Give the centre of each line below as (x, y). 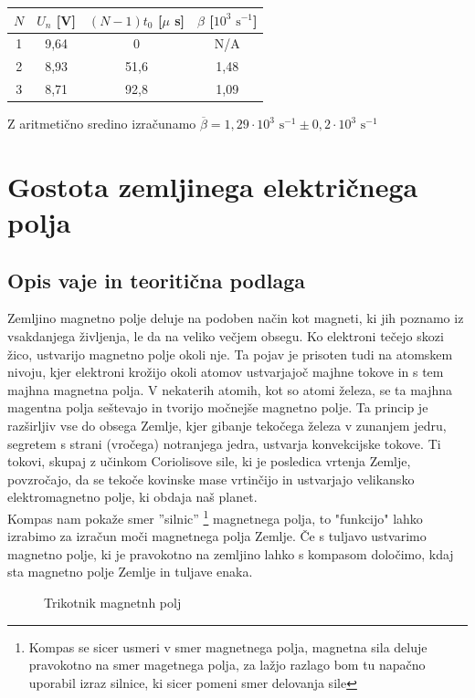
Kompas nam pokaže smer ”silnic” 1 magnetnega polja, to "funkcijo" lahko (215, 517)
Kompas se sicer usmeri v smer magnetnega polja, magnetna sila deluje (228, 646)
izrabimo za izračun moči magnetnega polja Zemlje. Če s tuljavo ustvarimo (217, 536)
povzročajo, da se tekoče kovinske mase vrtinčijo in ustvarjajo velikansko (211, 479)
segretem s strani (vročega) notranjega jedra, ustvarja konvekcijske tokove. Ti (224, 443)
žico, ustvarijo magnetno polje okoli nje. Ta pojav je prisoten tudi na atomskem (230, 354)
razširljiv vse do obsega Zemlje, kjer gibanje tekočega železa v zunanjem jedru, (227, 426)
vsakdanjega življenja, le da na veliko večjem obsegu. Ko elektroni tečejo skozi (226, 336)
